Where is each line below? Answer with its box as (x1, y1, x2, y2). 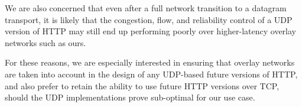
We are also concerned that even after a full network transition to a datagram (5, 2, 287, 14)
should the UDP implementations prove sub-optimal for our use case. (5, 91, 255, 103)
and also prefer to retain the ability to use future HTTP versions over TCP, (5, 79, 280, 92)
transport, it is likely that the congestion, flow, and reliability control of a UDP (5, 13, 293, 25)
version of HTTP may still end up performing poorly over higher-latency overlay (5, 25, 296, 37)
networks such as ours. (5, 36, 86, 48)
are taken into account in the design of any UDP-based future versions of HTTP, (5, 67, 298, 80)
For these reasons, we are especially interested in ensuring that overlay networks (5, 56, 295, 69)
